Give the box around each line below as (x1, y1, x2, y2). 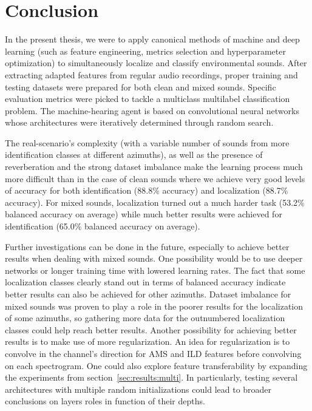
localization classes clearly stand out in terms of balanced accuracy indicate (5, 276, 286, 288)
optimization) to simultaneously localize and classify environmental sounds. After (5, 56, 307, 69)
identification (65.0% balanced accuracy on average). (5, 220, 200, 233)
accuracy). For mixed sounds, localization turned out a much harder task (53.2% (5, 195, 305, 208)
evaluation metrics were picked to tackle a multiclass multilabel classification (5, 92, 290, 105)
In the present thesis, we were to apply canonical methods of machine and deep (5, 33, 300, 46)
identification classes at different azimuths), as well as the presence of (5, 148, 263, 161)
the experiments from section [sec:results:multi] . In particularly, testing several (5, 371, 298, 384)
